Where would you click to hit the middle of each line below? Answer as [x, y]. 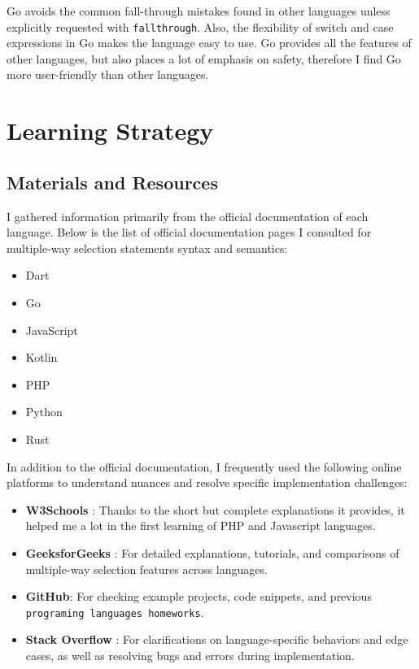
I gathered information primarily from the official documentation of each [188, 216]
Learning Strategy [110, 130]
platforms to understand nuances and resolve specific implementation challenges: [207, 482]
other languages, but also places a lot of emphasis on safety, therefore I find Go [204, 58]
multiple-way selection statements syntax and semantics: [147, 248]
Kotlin [41, 357]
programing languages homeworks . [115, 612]
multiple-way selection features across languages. [146, 569]
